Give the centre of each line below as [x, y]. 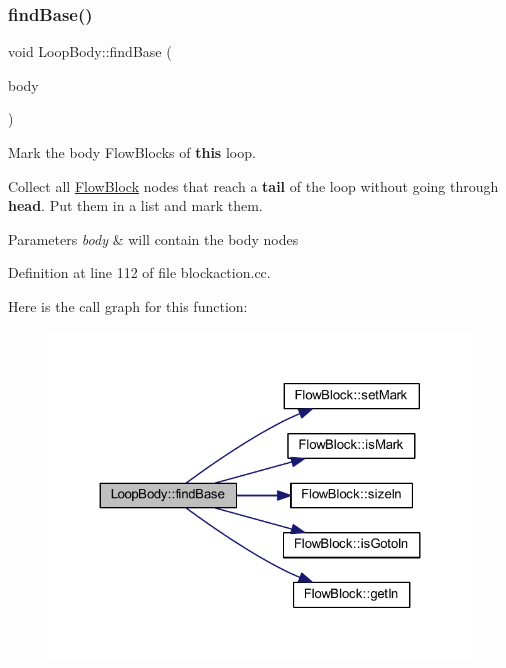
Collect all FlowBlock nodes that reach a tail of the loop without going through [253, 185]
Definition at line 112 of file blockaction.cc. [139, 272]
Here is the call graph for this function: [128, 305]
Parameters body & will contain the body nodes [153, 238]
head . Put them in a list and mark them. [135, 205]
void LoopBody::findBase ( [90, 51]
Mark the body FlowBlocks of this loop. [132, 152]
